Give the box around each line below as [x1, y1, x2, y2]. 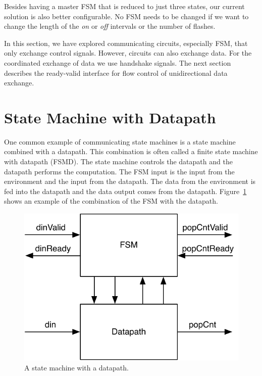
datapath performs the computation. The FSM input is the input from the [4, 166, 235, 176]
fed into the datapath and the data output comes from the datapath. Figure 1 [4, 185, 247, 196]
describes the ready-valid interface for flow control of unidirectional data [4, 67, 228, 78]
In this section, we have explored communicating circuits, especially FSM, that [4, 37, 248, 48]
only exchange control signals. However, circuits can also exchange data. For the [4, 48, 252, 58]
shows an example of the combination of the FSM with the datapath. [4, 196, 218, 206]
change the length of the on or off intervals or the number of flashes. [4, 21, 216, 31]
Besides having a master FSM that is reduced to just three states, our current [4, 1, 245, 11]
